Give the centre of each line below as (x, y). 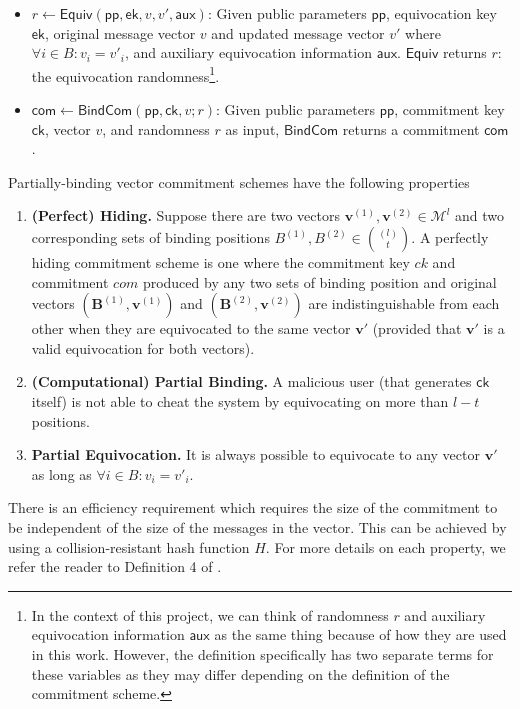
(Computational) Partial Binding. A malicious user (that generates (251, 381)
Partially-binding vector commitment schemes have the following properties (239, 181)
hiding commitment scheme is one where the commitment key (220, 262)
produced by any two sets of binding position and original (319, 281)
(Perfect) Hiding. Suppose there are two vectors (185, 215)
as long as (61, 473)
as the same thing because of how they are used (360, 634)
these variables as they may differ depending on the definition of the (240, 673)
